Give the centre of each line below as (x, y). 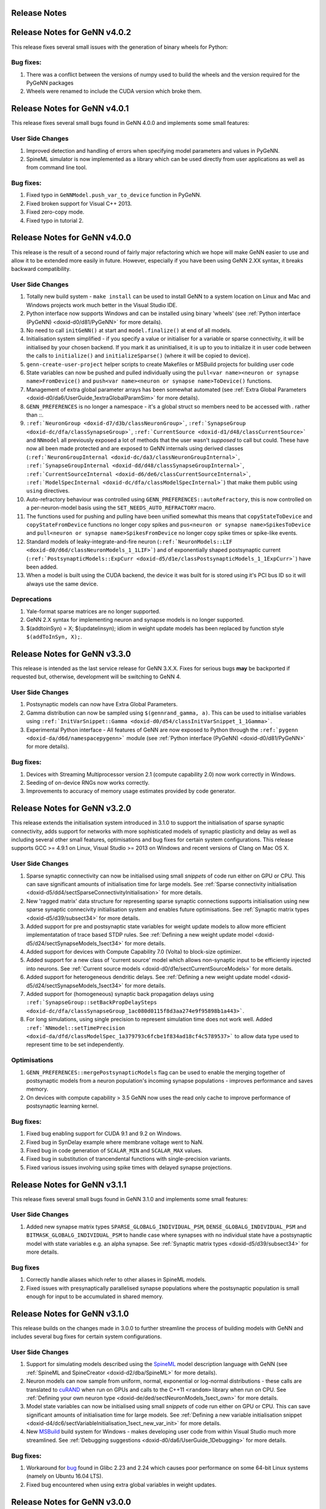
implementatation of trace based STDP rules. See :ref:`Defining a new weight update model (140, 935)
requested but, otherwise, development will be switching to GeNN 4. (96, 677)
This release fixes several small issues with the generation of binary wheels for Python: (120, 47)
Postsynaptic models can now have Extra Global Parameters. (102, 704)
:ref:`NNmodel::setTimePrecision (76, 1028)
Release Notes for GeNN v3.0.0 (71, 1502)
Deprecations (31, 599)
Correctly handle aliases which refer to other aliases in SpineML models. (116, 1280)
